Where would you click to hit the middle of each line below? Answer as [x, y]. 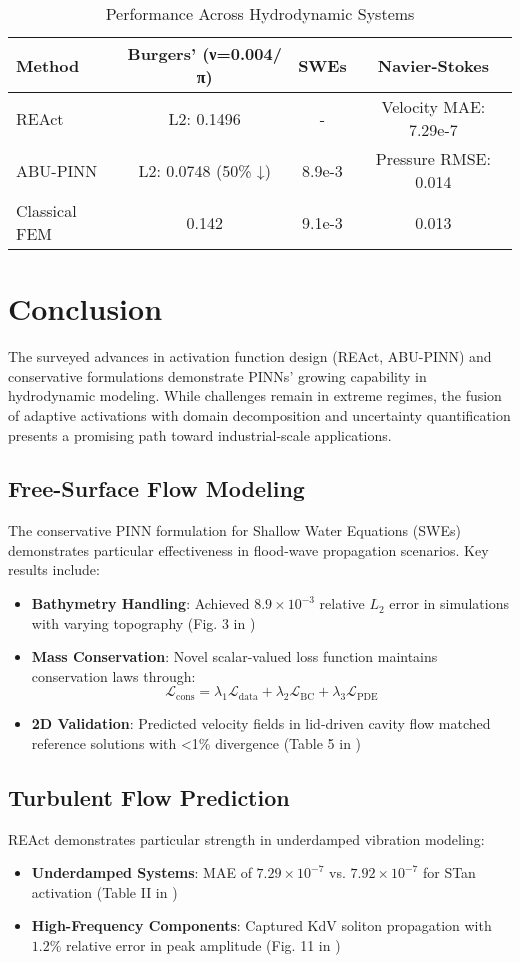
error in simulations [449, 603]
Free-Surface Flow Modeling [156, 488]
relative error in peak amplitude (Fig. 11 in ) [203, 945]
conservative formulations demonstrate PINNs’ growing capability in [217, 375]
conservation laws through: [113, 675]
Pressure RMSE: [433, 158]
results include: [54, 569]
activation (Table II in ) [104, 891]
